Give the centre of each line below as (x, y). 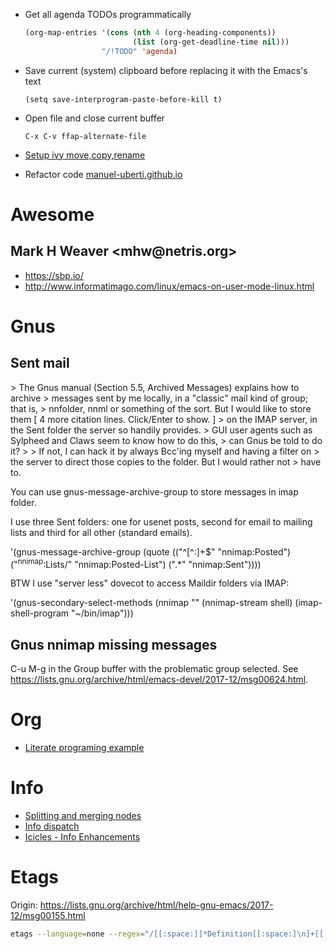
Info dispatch (52, 826)
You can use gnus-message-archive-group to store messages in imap (154, 491)
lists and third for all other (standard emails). (101, 532)
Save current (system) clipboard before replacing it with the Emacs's (166, 70)
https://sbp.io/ (54, 275)
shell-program (40, 613)
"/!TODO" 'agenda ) (139, 51)
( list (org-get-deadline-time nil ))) (211, 42)
